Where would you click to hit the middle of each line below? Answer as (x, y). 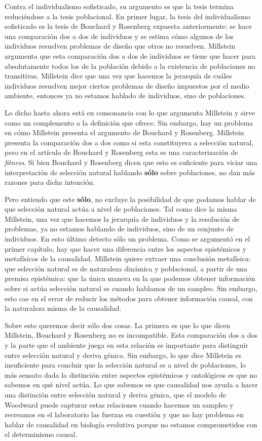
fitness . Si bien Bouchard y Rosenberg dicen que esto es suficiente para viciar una (131, 162)
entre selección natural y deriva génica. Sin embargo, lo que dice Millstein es (123, 355)
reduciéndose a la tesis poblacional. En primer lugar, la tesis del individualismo (127, 16)
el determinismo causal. (41, 434)
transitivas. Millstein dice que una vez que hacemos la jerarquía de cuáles (118, 76)
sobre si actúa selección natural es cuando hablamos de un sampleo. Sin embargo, (131, 288)
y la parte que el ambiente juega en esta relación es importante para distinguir (126, 345)
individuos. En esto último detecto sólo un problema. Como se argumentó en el (127, 239)
